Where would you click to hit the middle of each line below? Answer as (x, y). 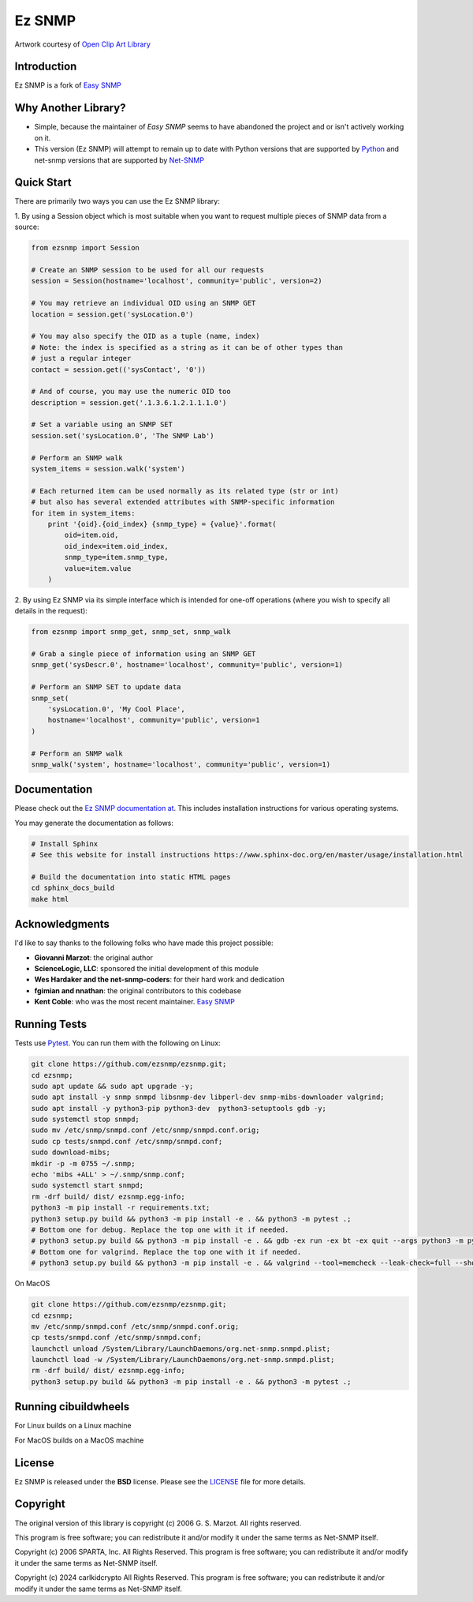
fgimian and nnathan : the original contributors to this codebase (138, 990)
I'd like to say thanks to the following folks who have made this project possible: (144, 943)
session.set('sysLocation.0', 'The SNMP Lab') (123, 435)
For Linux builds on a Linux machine (73, 1426)
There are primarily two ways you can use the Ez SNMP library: (117, 201)
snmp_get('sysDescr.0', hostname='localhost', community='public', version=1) (187, 665)
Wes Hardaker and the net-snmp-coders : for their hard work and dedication (159, 980)
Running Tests (50, 1024)
